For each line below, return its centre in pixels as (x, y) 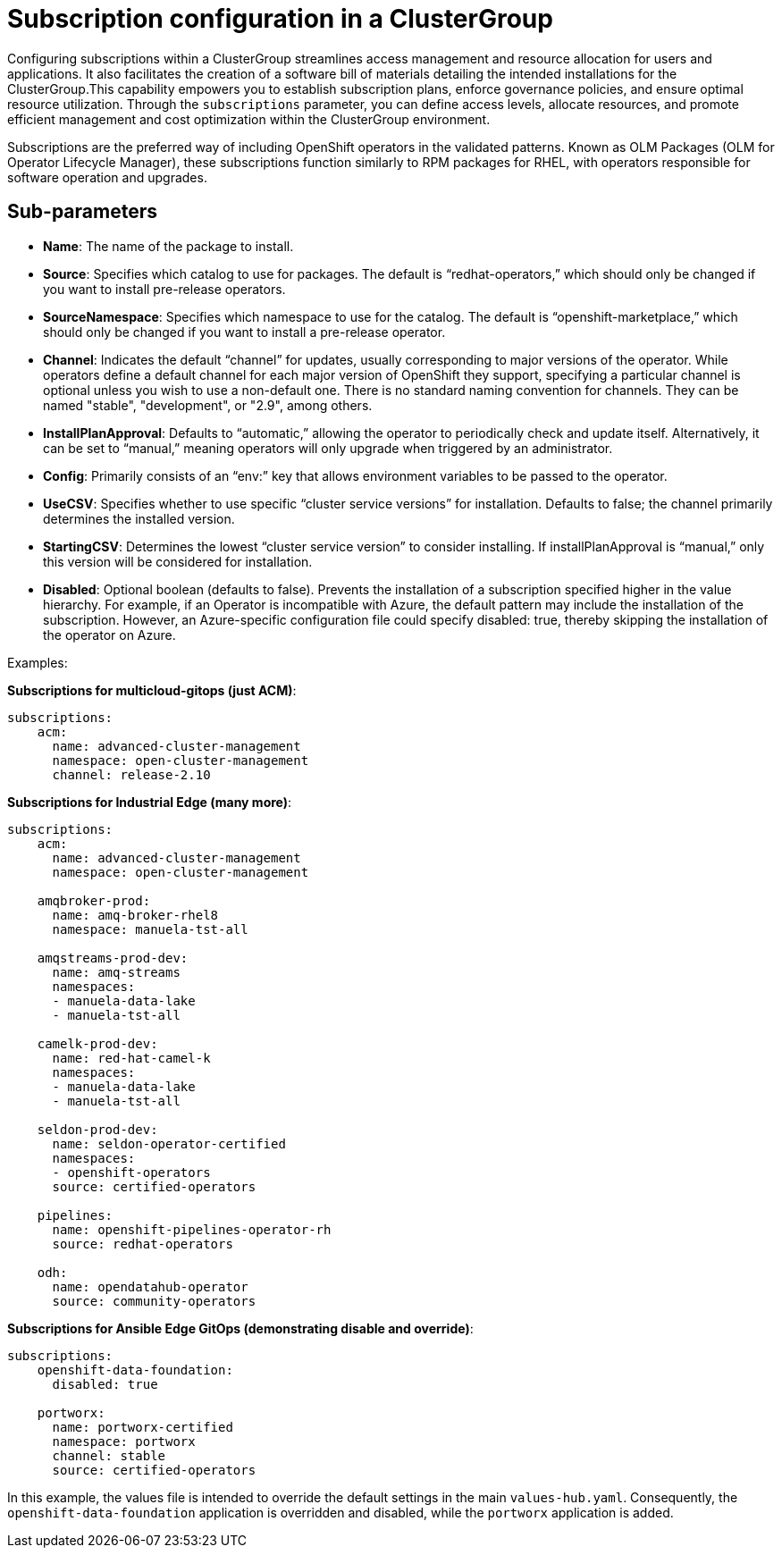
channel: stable (109, 1455)
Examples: (38, 662)
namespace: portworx (124, 1441)
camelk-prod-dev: (97, 1043)
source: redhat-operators (143, 1244)
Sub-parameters (82, 212)
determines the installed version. (139, 518)
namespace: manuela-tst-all (150, 929)
